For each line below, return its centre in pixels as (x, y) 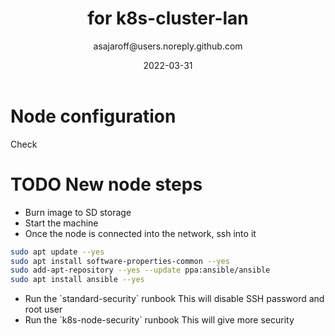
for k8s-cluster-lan (168, 18)
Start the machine (61, 223)
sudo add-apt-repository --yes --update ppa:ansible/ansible (140, 270)
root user (43, 309)
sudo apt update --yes (57, 252)
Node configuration (93, 116)
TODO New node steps (106, 184)
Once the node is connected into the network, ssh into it (140, 233)
